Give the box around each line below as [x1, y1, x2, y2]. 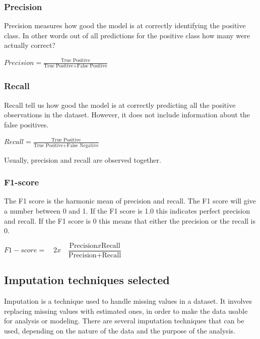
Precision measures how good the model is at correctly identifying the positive [4, 20, 246, 31]
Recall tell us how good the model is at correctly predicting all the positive [4, 99, 236, 110]
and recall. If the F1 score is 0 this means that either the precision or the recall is [4, 215, 256, 226]
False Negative [67, 143, 99, 148]
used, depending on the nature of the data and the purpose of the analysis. [4, 325, 235, 335]
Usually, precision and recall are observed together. [4, 154, 161, 165]
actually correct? [4, 40, 55, 50]
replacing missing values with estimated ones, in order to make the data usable [4, 305, 248, 316]
